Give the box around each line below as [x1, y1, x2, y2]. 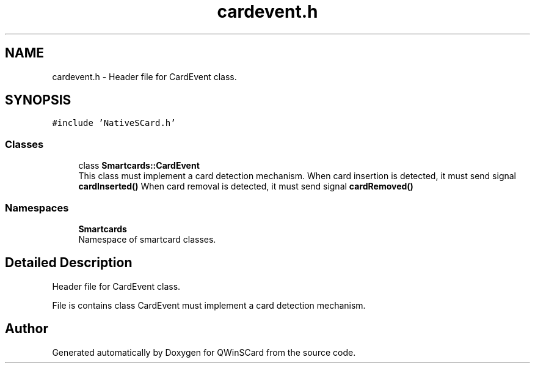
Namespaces [5, 201, 69, 214]
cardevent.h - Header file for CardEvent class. [52, 71, 237, 82]
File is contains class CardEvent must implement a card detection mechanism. [52, 300, 366, 311]
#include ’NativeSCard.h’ [52, 118, 176, 128]
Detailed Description [5, 255, 133, 271]
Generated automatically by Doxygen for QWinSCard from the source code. [52, 347, 356, 358]
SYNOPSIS [5, 92, 71, 108]
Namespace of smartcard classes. [78, 234, 216, 245]
